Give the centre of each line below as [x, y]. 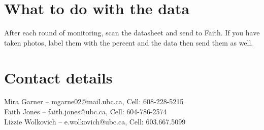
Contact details [58, 77]
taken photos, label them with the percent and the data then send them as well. [129, 42]
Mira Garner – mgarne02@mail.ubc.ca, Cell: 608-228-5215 [94, 101]
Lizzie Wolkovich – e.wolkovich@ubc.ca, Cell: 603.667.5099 [95, 121]
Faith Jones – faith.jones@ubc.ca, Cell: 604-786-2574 [86, 112]
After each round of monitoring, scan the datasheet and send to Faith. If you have [132, 33]
